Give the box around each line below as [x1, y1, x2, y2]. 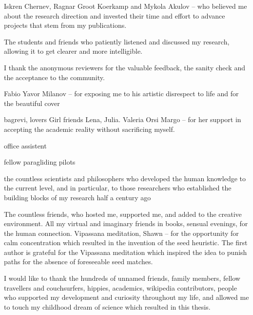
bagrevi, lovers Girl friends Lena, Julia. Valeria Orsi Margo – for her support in [4, 114, 241, 125]
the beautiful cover [4, 98, 60, 108]
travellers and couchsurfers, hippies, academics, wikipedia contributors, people [4, 282, 237, 293]
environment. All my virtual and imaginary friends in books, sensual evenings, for [4, 218, 248, 229]
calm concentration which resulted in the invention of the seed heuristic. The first [4, 237, 248, 248]
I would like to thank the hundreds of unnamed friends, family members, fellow [4, 273, 240, 283]
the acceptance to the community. [4, 72, 105, 82]
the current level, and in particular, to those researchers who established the [4, 183, 232, 193]
